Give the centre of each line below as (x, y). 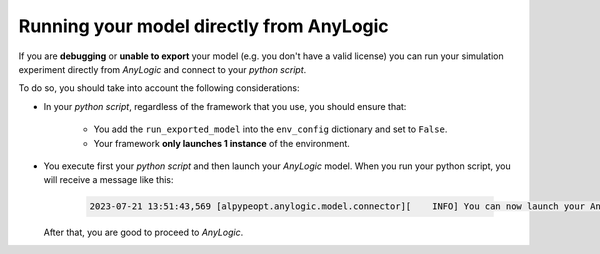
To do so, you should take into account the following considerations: (159, 88)
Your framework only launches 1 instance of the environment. (221, 143)
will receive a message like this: (108, 180)
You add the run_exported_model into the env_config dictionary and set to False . (270, 129)
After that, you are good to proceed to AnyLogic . (143, 232)
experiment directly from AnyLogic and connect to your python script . (162, 69)
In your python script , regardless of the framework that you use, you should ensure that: (225, 106)
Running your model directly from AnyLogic (203, 26)
